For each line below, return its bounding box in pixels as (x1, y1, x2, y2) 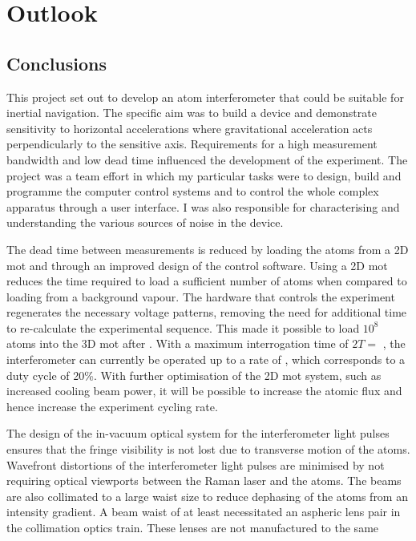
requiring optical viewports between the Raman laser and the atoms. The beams (6, 472, 402, 489)
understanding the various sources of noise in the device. (6, 214, 284, 231)
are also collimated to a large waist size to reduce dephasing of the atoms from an (6, 487, 408, 504)
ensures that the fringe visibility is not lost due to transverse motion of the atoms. (6, 441, 410, 458)
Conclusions (6, 50, 107, 75)
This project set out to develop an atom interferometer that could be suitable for (6, 88, 404, 105)
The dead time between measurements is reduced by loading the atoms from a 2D (6, 240, 409, 257)
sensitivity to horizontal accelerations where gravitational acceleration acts (6, 119, 373, 136)
